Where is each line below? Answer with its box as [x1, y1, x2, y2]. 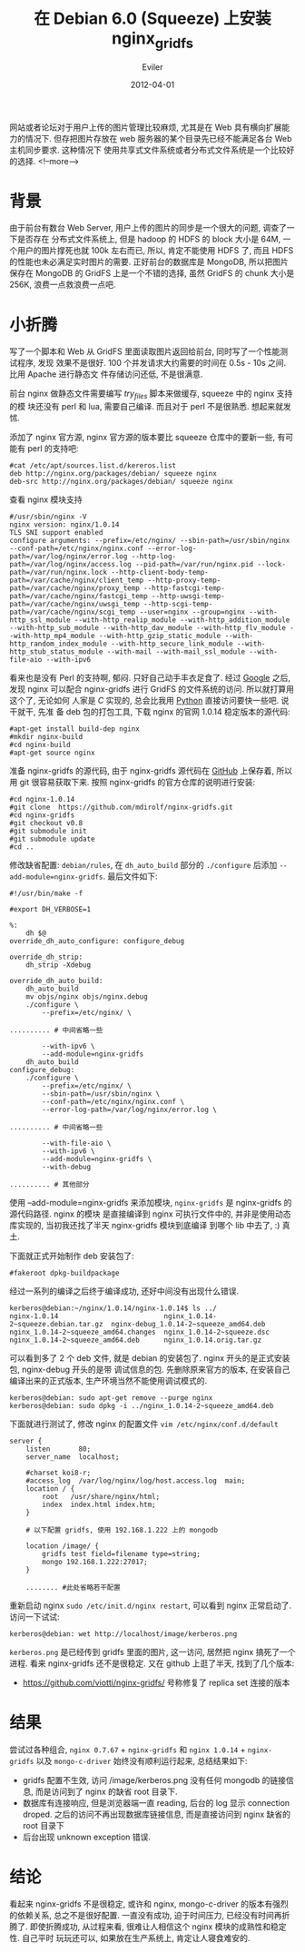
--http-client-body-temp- [110, 568, 209, 577]
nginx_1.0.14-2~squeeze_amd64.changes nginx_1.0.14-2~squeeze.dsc [9, 1327, 271, 1337]
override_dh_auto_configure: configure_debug [9, 937, 184, 946]
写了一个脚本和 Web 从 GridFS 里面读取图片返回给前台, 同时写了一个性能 [9, 346, 280, 357]
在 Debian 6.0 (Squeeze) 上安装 [33, 8, 272, 29]
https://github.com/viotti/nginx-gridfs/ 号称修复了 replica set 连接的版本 [22, 1677, 290, 1689]
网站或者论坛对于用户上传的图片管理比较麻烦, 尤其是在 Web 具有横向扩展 [9, 122, 282, 133]
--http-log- [131, 552, 177, 561]
